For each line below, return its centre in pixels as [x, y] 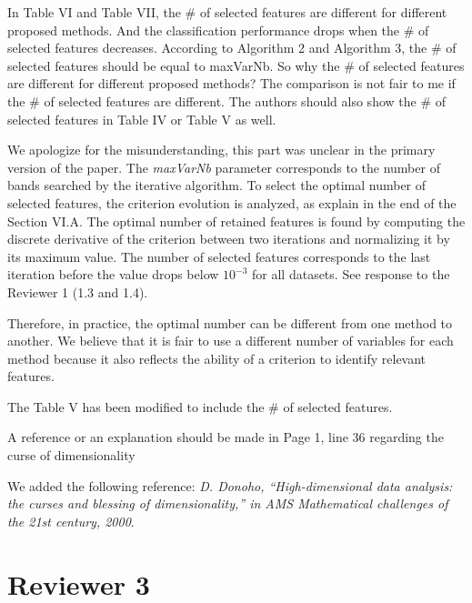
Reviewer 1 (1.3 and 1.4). [78, 291]
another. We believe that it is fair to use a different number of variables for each [231, 341]
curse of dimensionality [71, 455]
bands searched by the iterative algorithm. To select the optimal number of [217, 185]
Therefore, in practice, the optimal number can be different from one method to [230, 322]
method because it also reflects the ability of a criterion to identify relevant [217, 358]
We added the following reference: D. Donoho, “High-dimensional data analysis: [230, 485]
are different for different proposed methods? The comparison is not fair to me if [231, 83]
